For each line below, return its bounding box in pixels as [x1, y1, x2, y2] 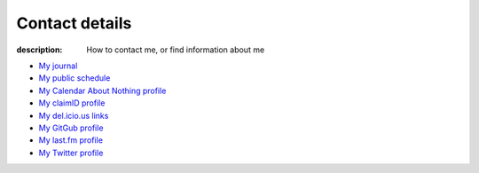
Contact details [16, 13, 132, 33]
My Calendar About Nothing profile [38, 85, 167, 96]
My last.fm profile [38, 135, 104, 145]
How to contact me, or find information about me [86, 44, 265, 55]
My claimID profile [38, 98, 106, 108]
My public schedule [38, 73, 111, 83]
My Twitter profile [38, 147, 104, 158]
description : [16, 44, 63, 55]
